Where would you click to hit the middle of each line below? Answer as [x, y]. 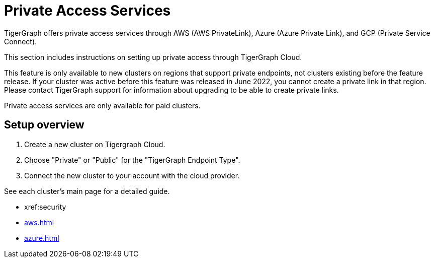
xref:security [45, 207]
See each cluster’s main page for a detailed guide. [87, 191]
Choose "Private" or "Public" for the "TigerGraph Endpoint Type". [132, 160]
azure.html [42, 238]
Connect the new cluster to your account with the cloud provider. [132, 175]
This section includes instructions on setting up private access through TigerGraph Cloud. [153, 57]
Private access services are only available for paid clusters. [102, 105]
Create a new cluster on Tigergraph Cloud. [95, 144]
